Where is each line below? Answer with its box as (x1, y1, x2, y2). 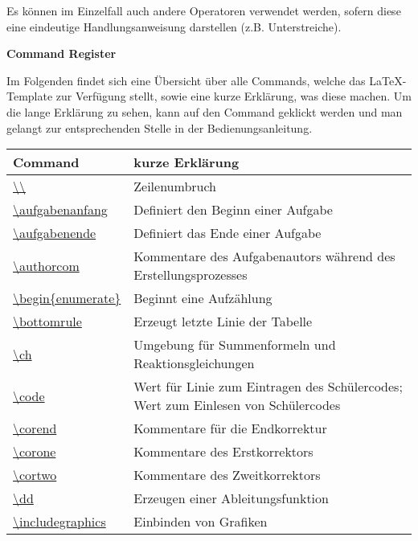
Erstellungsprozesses (133, 265, 248, 285)
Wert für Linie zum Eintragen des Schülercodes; (133, 377, 403, 396)
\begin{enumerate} (13, 289, 121, 308)
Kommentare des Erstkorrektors (133, 442, 313, 461)
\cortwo (13, 465, 57, 485)
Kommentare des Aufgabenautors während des (133, 247, 395, 266)
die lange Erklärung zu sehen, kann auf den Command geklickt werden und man (6, 103, 403, 120)
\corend (13, 419, 57, 438)
